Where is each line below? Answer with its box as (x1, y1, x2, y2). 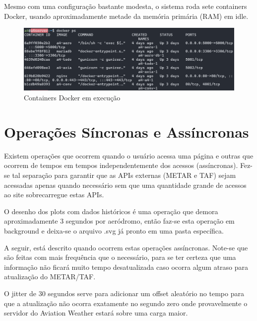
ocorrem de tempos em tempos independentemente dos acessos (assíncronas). (4, 160, 238, 170)
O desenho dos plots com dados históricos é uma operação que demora (4, 206, 218, 216)
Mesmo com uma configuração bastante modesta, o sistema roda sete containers (4, 1, 247, 11)
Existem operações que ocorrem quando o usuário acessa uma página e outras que (4, 150, 254, 160)
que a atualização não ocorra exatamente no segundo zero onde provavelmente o (4, 298, 248, 308)
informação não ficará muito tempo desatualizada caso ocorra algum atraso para (4, 261, 249, 272)
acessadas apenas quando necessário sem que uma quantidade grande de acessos (4, 179, 247, 190)
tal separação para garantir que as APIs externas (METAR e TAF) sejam (12, 169, 236, 180)
